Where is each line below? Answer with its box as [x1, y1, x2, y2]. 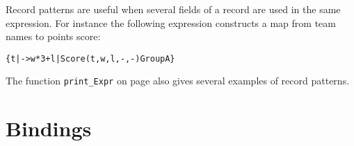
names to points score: [6, 29, 101, 44]
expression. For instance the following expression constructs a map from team [6, 15, 336, 30]
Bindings [6, 114, 92, 143]
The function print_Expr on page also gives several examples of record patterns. [6, 73, 350, 88]
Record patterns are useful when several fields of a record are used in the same [6, 2, 341, 16]
